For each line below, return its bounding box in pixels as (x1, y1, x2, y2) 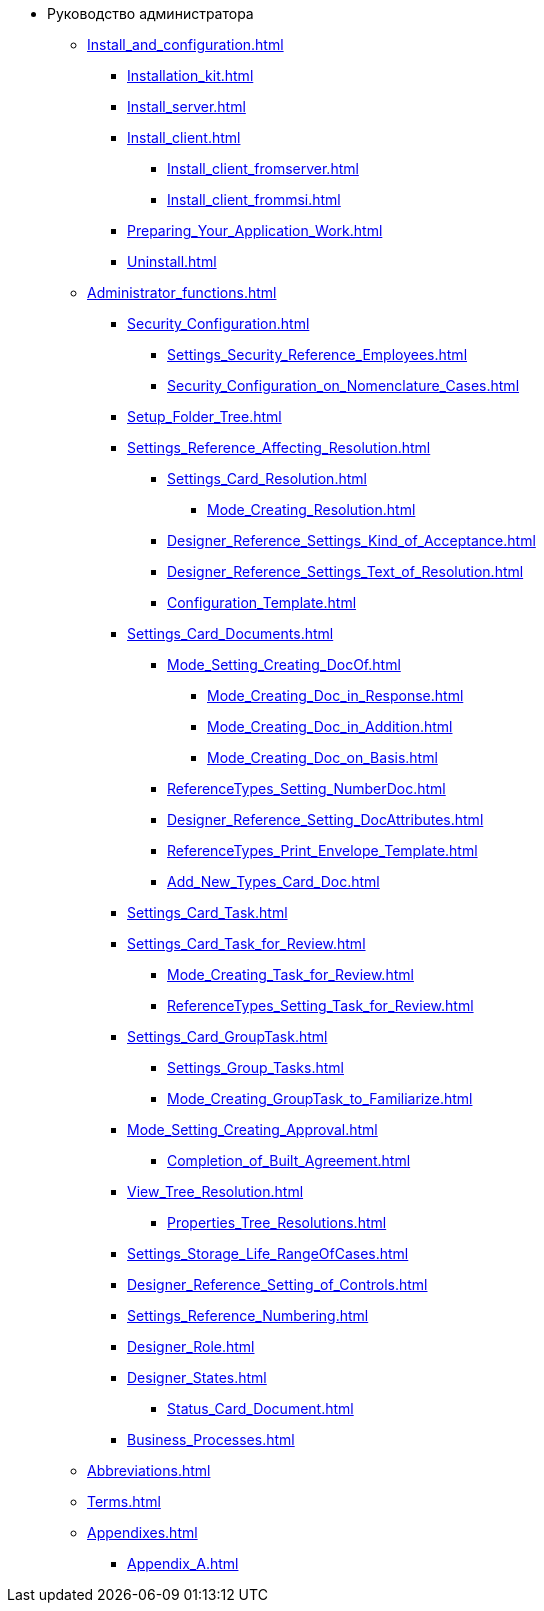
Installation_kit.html (127, 67, 254, 84)
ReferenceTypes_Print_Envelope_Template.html (167, 842, 478, 859)
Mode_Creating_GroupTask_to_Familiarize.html (167, 1090, 473, 1107)
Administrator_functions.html (87, 284, 277, 301)
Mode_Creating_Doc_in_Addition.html (207, 718, 453, 735)
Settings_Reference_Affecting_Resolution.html (127, 439, 431, 456)
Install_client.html (127, 129, 241, 146)
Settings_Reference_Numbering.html (127, 1307, 369, 1324)
